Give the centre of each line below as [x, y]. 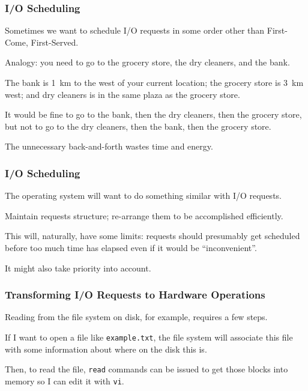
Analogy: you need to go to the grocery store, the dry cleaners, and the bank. [147, 62]
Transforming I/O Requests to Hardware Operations [135, 295]
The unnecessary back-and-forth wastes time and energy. [109, 146]
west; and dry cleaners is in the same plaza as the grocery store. [122, 94]
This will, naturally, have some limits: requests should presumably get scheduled [152, 236]
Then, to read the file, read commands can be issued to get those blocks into [146, 369]
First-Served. [55, 42]
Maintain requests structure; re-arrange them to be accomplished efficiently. [144, 215]
